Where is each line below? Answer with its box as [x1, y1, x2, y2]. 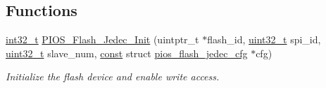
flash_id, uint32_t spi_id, [207, 32, 321, 47]
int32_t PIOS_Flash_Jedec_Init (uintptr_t [6, 32, 199, 47]
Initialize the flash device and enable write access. [6, 69, 220, 84]
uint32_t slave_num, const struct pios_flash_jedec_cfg [6, 45, 248, 60]
